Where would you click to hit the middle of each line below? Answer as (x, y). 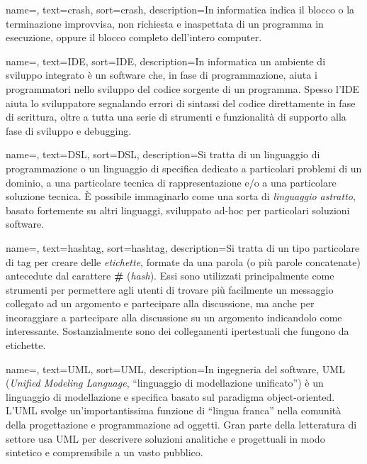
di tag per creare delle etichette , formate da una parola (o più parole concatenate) (183, 261)
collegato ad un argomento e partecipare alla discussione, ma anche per (160, 303)
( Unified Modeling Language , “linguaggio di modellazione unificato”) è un (165, 383)
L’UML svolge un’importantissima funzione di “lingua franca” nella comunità (174, 410)
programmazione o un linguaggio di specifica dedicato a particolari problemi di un (184, 168)
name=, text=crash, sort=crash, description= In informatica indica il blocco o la (180, 9)
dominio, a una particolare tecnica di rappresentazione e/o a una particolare (171, 182)
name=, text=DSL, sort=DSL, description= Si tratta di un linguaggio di (163, 154)
